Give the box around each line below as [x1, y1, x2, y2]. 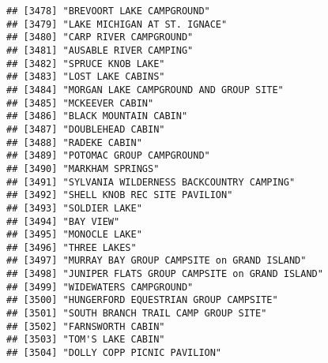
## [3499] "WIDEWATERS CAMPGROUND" [6, 281, 194, 293]
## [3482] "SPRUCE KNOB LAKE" [6, 58, 165, 69]
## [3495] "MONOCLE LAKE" [6, 229, 142, 241]
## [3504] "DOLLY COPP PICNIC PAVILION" [6, 347, 222, 359]
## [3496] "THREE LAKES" [6, 241, 137, 253]
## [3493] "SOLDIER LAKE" [6, 202, 142, 214]
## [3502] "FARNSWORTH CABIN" [6, 320, 165, 332]
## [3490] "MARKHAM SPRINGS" [6, 163, 160, 174]
